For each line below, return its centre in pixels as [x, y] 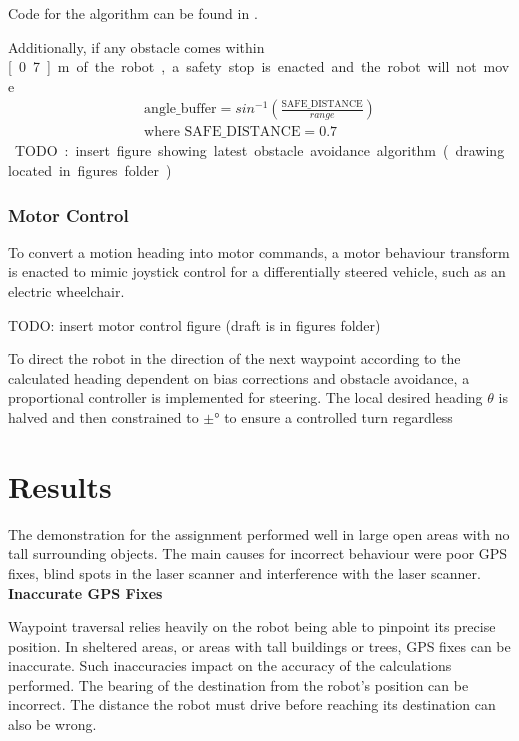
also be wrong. [52, 724]
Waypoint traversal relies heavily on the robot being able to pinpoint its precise [252, 626]
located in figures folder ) [90, 170]
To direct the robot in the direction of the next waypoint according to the [234, 358]
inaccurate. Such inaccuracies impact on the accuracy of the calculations [230, 665]
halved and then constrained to [103, 417]
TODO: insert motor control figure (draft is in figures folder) [194, 324]
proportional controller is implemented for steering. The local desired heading [245, 397]
